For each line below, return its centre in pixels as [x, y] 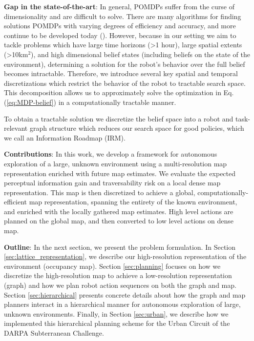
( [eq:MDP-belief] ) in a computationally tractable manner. [90, 102]
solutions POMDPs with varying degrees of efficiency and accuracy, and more [120, 26]
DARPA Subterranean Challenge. [54, 333]
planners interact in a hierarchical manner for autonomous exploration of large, [122, 304]
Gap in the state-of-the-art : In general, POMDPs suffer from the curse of [119, 6]
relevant [16, 128]
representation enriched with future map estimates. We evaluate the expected [120, 173]
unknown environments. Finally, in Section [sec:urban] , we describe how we [116, 313]
